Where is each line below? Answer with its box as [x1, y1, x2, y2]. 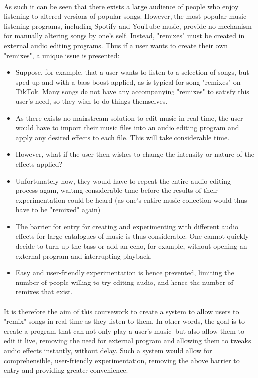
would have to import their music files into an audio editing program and [15, 122, 239, 133]
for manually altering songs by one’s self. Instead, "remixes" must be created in [4, 30, 245, 41]
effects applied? [15, 158, 63, 169]
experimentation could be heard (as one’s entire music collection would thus [15, 194, 247, 205]
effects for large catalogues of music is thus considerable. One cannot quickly [15, 231, 249, 241]
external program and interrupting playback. [15, 250, 152, 261]
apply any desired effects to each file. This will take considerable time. [15, 132, 230, 142]
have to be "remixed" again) [15, 204, 101, 215]
